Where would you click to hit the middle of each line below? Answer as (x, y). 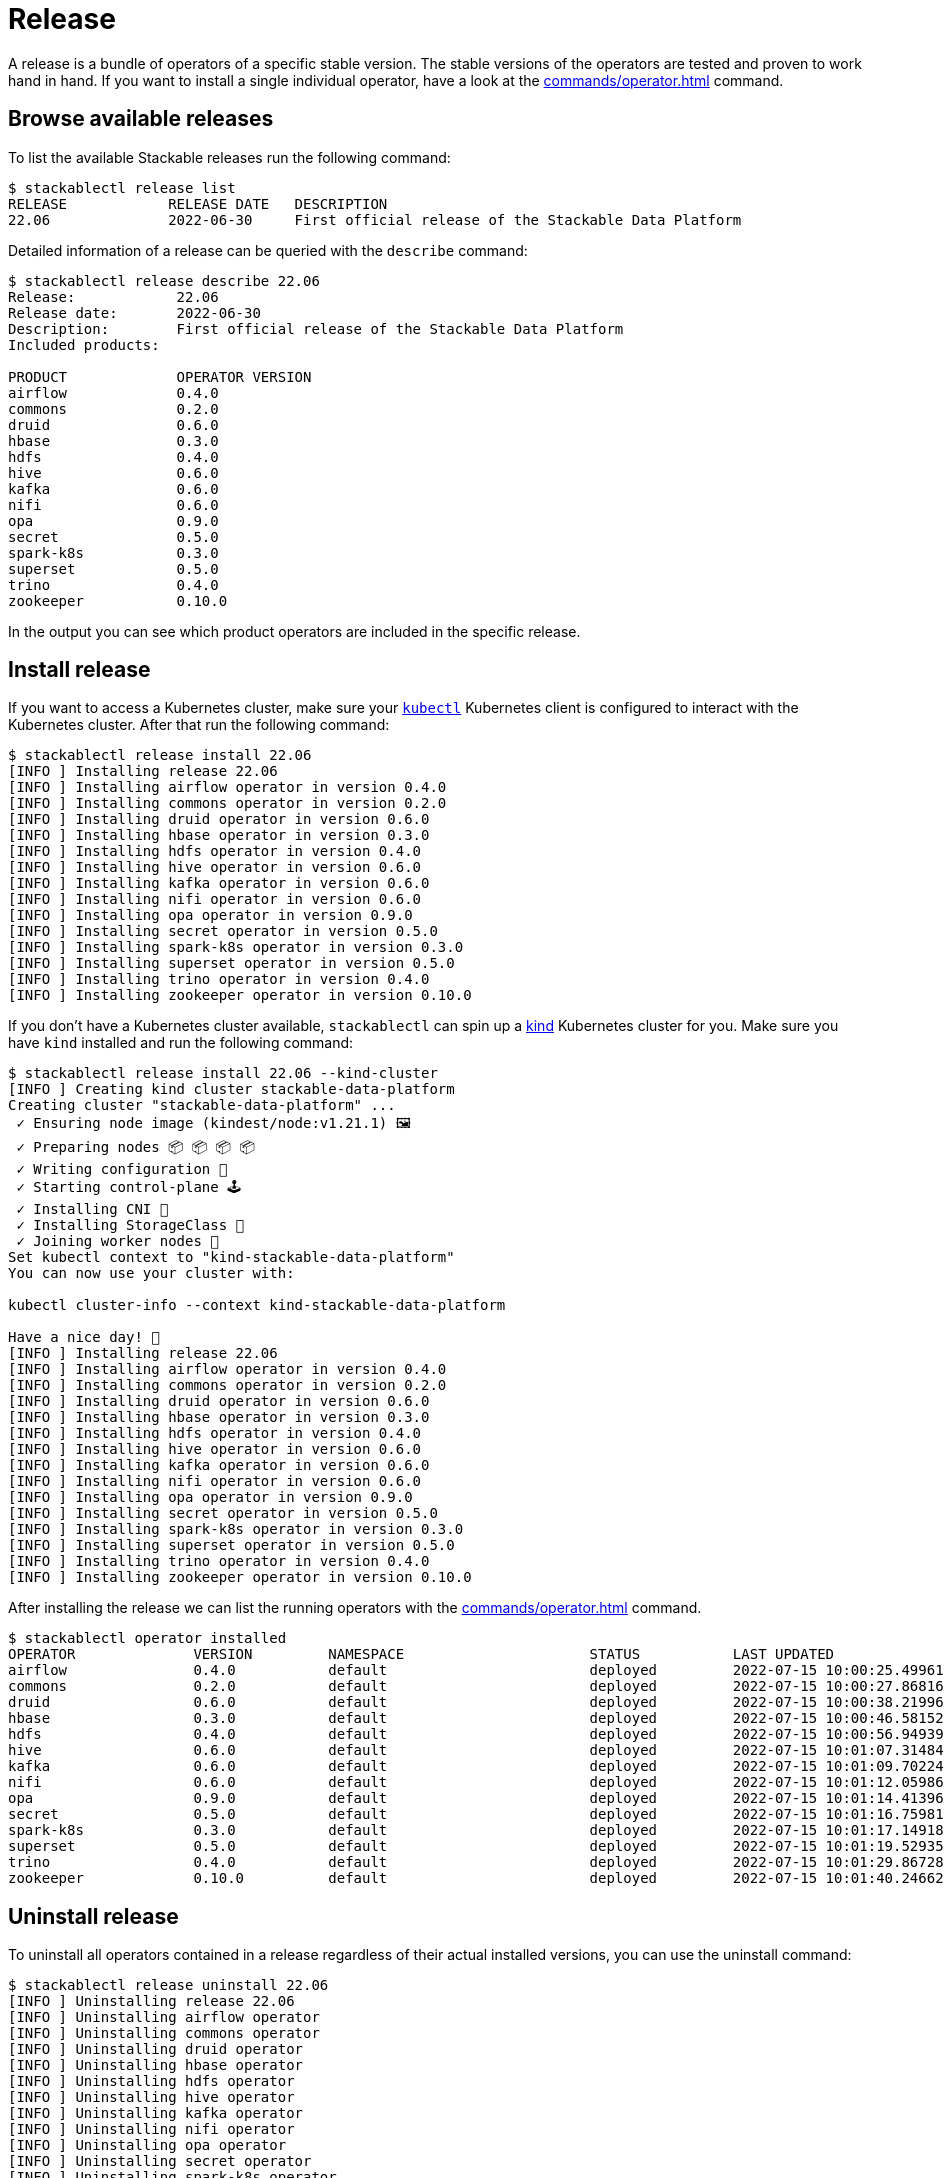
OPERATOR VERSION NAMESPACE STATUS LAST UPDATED (421, 1654)
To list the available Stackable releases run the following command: (229, 157)
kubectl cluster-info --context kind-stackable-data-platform (257, 1305)
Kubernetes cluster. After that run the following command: (199, 725)
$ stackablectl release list (122, 187)
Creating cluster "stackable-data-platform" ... (202, 1105)
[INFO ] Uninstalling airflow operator (164, 2017)
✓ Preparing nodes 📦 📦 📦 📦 (136, 1147)
